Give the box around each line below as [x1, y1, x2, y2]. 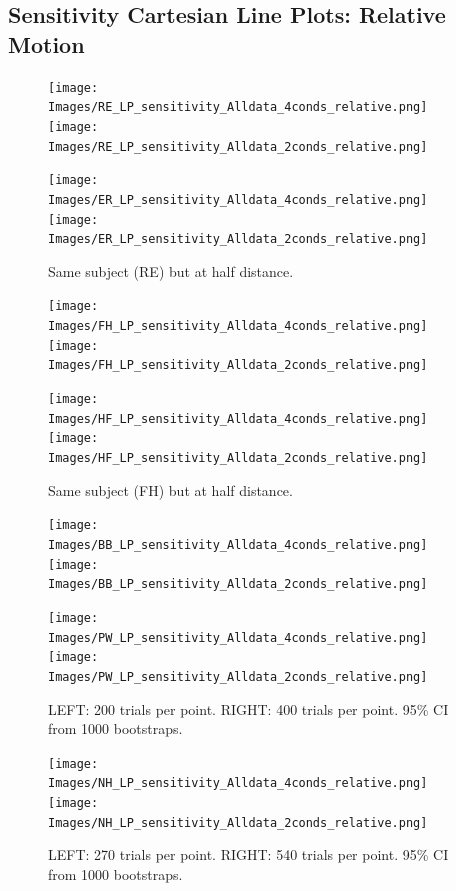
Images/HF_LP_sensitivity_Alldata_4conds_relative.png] [48, 411, 428, 426]
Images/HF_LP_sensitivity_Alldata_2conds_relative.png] [48, 451, 428, 466]
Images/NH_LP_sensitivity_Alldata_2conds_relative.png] [48, 815, 428, 830]
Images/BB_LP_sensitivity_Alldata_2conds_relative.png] [48, 577, 428, 592]
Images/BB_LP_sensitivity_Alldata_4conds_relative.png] [48, 537, 428, 552]
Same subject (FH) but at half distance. [48, 479, 293, 500]
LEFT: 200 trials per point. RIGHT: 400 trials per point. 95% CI [48, 698, 449, 719]
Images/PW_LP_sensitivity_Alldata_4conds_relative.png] [48, 630, 428, 645]
